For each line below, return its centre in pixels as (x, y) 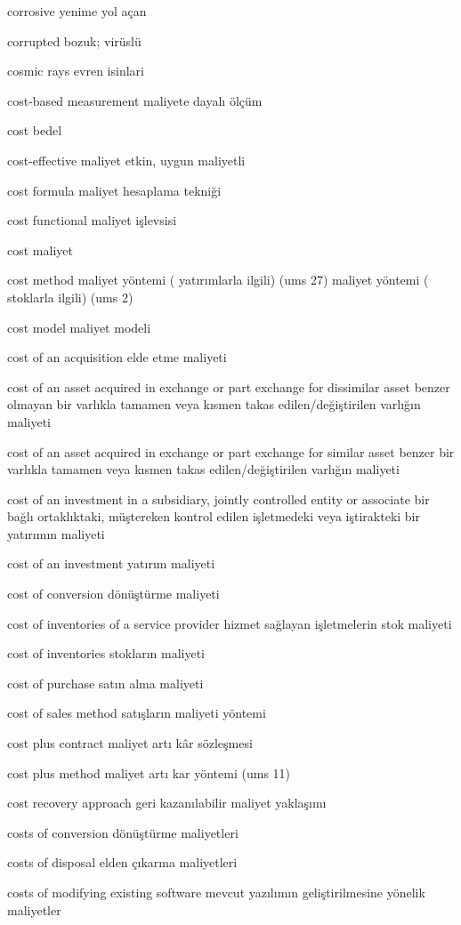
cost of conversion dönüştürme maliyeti (113, 594)
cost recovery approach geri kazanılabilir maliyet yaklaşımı (167, 803)
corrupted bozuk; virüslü (74, 40)
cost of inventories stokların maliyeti (106, 653)
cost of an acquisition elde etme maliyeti (117, 357)
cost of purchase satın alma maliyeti (105, 683)
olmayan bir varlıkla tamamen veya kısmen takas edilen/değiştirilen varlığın (214, 404)
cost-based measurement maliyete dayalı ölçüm (135, 100)
